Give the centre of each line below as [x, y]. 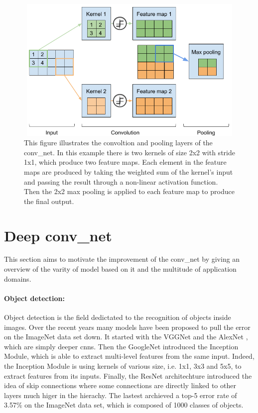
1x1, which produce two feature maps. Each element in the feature [125, 162]
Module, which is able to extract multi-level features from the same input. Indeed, [129, 356]
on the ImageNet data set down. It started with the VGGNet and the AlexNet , [126, 337]
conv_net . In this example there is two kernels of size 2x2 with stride [129, 152]
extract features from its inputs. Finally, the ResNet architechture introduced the [128, 375]
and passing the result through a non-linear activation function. [121, 181]
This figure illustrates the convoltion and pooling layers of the [118, 143]
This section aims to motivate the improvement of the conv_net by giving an [122, 259]
